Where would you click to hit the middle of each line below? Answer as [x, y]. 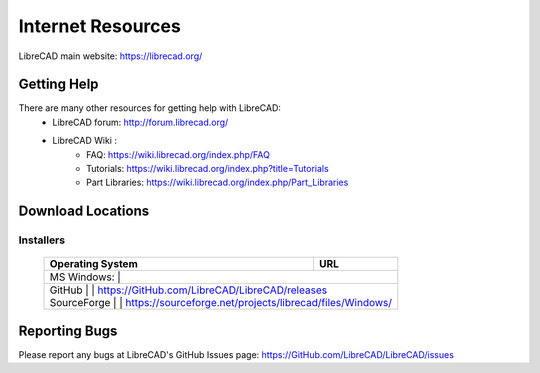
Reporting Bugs [68, 330]
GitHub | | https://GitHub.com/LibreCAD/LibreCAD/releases [188, 290]
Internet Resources [100, 26]
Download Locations [84, 211]
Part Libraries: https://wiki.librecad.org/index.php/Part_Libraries [217, 182]
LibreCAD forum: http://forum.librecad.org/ [140, 122]
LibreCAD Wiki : [84, 141]
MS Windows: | [85, 277]
